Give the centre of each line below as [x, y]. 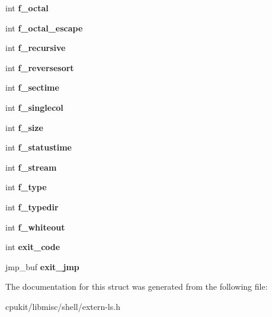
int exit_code [33, 247]
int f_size [24, 127]
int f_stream [31, 167]
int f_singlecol [34, 107]
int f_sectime [32, 87]
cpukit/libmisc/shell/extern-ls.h [63, 306]
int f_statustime [39, 147]
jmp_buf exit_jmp [42, 266]
